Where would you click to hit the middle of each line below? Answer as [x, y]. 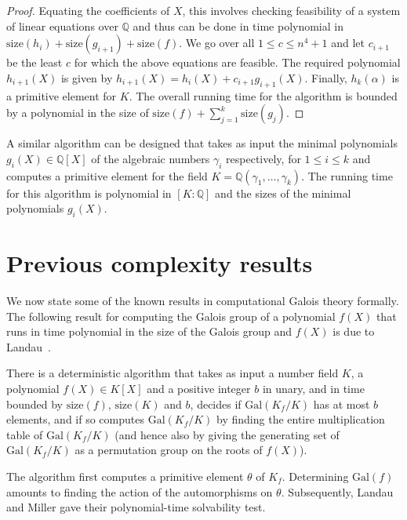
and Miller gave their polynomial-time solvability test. [136, 507]
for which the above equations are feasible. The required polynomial [237, 62]
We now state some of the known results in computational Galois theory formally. [203, 301]
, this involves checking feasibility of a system [291, 10]
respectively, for [263, 158]
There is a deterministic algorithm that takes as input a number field [173, 373]
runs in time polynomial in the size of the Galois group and [149, 331]
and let [348, 43]
